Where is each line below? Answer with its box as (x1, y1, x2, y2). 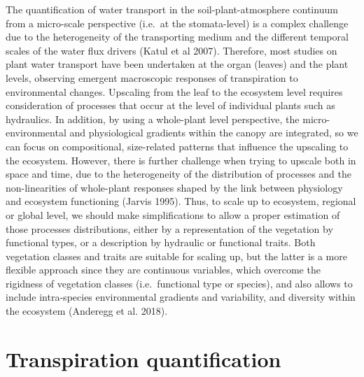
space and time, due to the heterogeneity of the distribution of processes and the (6, 166, 351, 181)
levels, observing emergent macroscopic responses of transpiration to (6, 70, 298, 85)
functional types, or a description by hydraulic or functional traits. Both (6, 235, 316, 250)
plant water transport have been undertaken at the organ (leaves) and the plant (6, 57, 349, 71)
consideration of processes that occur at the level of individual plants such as (6, 98, 335, 113)
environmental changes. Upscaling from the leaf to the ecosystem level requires (6, 84, 343, 99)
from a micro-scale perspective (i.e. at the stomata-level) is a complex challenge (6, 15, 349, 30)
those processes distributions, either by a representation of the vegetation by (6, 221, 333, 236)
